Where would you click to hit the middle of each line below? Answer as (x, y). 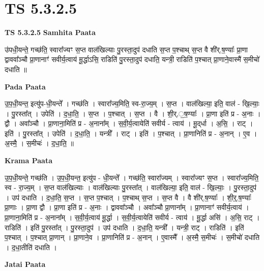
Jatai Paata (25, 264)
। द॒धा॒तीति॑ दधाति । (31, 247)
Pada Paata (25, 86)
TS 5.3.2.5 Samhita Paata (50, 32)
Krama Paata (28, 160)
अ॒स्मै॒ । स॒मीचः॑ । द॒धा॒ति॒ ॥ (39, 143)
